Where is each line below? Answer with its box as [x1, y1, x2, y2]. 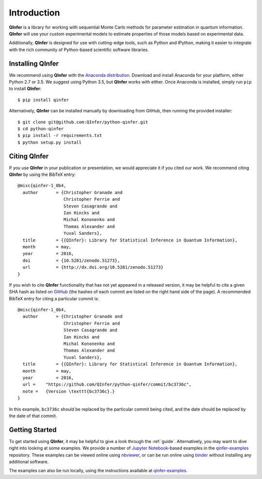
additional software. [9, 459, 49, 465]
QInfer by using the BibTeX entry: [9, 171, 76, 177]
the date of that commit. [9, 413, 57, 419]
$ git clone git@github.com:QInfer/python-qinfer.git [17, 119, 148, 125]
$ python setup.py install [17, 139, 82, 145]
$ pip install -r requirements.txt [17, 133, 102, 138]
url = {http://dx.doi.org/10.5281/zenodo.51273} [22, 265, 164, 270]
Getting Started [9, 426, 57, 434]
